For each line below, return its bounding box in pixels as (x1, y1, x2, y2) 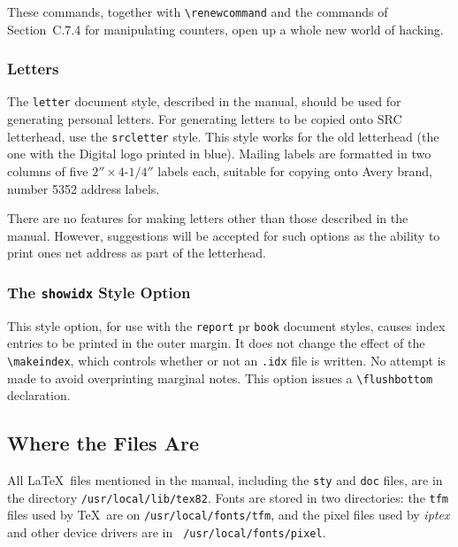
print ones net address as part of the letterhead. (7, 243, 266, 262)
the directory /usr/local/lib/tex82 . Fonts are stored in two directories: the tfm (7, 488, 448, 506)
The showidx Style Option (7, 281, 191, 303)
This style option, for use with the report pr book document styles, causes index (7, 316, 446, 335)
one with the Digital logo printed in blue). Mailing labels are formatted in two (7, 144, 431, 163)
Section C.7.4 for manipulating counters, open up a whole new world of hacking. (7, 19, 444, 38)
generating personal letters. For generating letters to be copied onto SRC (7, 110, 402, 128)
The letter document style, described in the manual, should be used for (7, 92, 401, 111)
